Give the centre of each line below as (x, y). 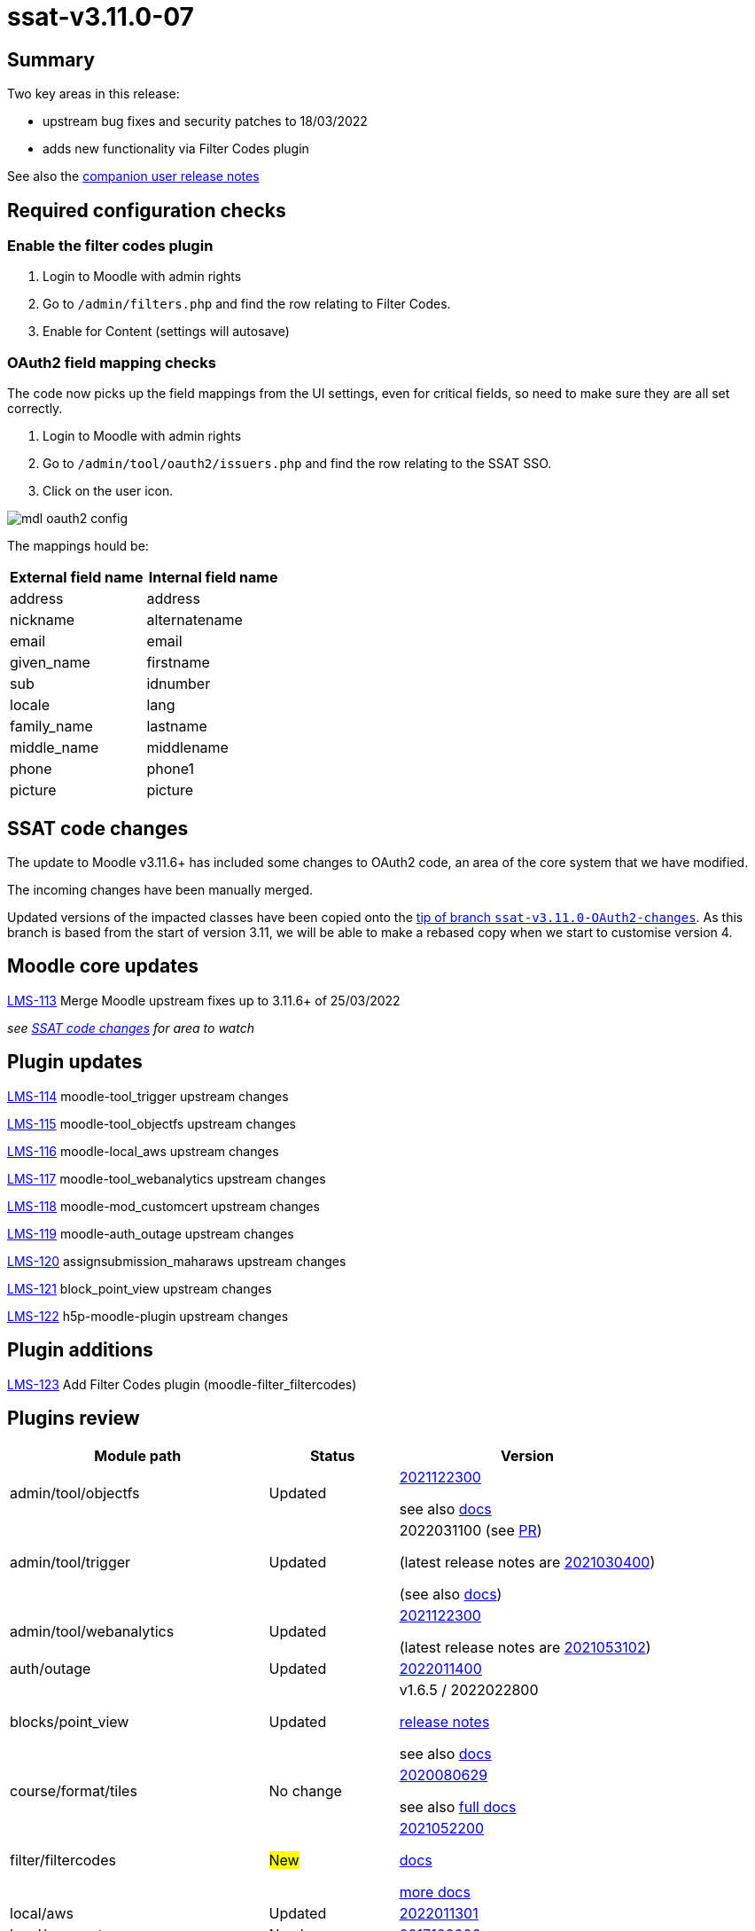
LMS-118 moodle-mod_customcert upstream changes (163, 1206)
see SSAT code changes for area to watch (131, 1028)
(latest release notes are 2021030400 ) (527, 1563)
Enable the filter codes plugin (110, 246)
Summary (51, 59)
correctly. (35, 409)
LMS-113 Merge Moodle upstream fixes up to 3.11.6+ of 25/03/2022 (204, 1000)
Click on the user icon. (108, 491)
